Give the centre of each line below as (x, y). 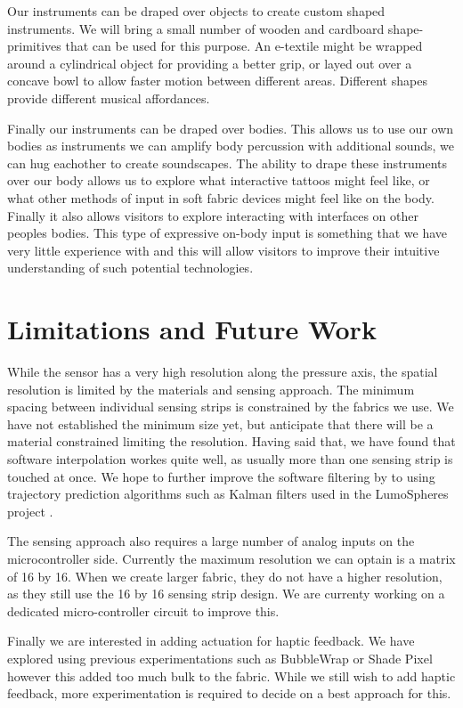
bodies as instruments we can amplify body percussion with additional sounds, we (231, 146)
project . (30, 511)
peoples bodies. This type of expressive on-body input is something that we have (227, 233)
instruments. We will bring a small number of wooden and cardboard (196, 28)
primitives (34, 46)
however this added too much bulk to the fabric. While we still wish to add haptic (231, 675)
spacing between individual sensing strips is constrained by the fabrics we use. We (231, 407)
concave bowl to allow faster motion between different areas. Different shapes (217, 81)
